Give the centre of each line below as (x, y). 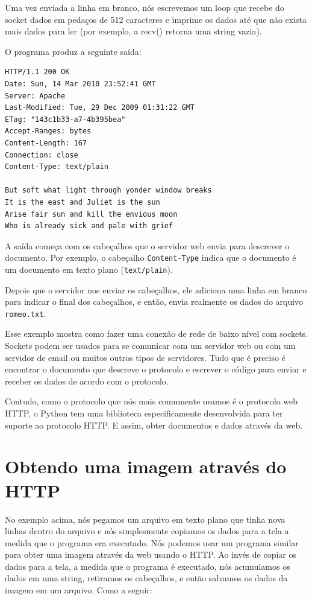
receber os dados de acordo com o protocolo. (87, 381)
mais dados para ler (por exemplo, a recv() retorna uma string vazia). (133, 31)
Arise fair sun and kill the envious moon (91, 214)
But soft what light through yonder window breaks (108, 190)
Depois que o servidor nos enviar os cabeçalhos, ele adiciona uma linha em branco (156, 289)
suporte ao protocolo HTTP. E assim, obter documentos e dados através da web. (154, 425)
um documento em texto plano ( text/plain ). (89, 269)
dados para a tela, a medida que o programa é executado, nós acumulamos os (148, 566)
